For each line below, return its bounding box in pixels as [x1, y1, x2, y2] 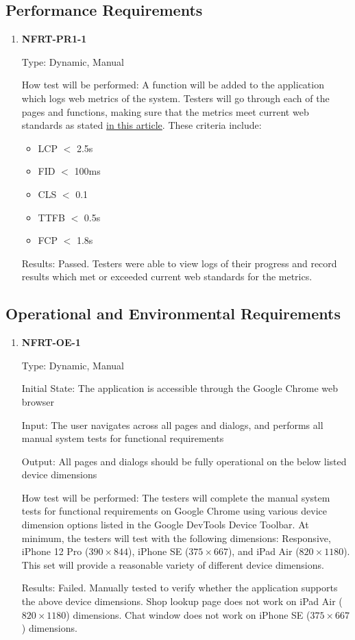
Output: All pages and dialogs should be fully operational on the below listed [21, 454, 347, 468]
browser [21, 394, 55, 408]
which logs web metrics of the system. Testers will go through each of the [21, 90, 330, 105]
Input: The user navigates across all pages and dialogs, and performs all [21, 417, 323, 432]
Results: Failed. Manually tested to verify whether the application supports [21, 580, 338, 595]
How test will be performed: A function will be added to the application [21, 77, 324, 92]
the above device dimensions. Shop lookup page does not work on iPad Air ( [21, 594, 343, 608]
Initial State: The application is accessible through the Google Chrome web [21, 381, 339, 395]
